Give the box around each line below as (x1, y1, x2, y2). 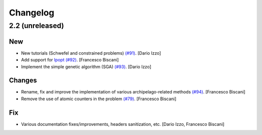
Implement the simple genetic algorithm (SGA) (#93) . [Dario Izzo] (21, 63, 151, 70)
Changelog (9, 7, 54, 18)
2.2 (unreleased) (9, 21, 64, 30)
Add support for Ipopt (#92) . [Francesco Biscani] (21, 57, 119, 63)
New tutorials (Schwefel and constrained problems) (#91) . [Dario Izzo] (21, 50, 161, 56)
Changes (9, 76, 37, 85)
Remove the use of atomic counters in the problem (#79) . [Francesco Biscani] (21, 96, 177, 102)
